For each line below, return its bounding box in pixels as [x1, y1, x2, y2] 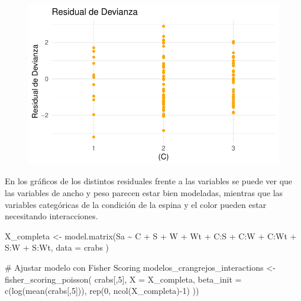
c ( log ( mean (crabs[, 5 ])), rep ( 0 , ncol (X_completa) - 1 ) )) [5, 284, 199, 297]
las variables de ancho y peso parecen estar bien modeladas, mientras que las [5, 187, 283, 198]
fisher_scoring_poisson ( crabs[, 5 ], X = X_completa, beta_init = [5, 273, 242, 285]
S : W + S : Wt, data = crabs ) [5, 241, 109, 254]
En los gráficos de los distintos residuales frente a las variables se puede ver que [5, 175, 293, 187]
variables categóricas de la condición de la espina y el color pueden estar [5, 198, 267, 210]
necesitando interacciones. [5, 210, 98, 222]
